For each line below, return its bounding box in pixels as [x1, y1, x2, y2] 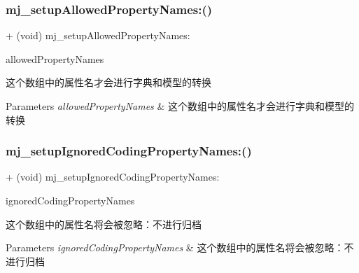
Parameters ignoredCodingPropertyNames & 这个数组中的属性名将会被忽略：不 [6, 240, 354, 255]
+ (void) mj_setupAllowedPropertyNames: [6, 28, 190, 43]
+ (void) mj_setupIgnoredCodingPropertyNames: [6, 169, 220, 184]
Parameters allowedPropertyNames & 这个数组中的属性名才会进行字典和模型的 [6, 99, 355, 113]
